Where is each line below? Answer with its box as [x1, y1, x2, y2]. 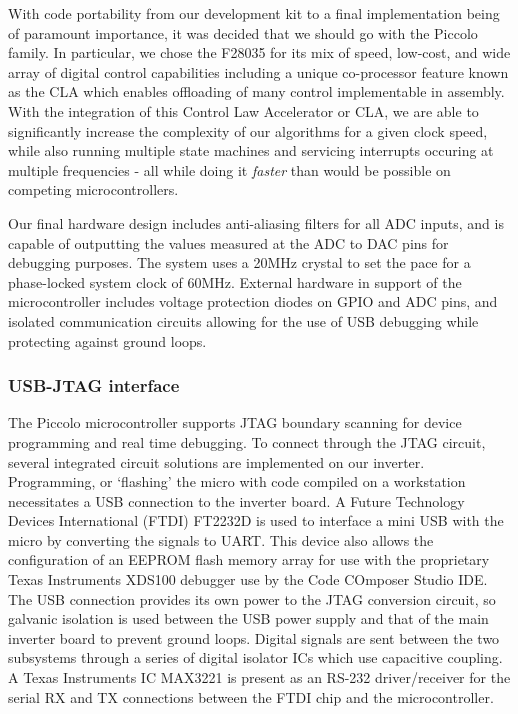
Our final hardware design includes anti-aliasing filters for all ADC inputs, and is [8, 212, 504, 233]
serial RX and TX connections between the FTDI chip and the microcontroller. [8, 686, 494, 707]
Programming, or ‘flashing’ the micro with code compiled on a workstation [8, 471, 466, 492]
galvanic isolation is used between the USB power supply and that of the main [8, 608, 489, 629]
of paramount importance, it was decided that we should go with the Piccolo [8, 22, 478, 43]
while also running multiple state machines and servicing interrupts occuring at [8, 140, 494, 161]
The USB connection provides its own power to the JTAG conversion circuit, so [8, 588, 496, 609]
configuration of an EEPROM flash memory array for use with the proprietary [8, 549, 490, 570]
